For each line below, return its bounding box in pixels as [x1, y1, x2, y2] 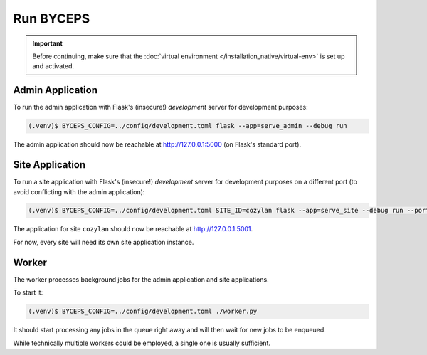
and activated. [32, 62, 75, 70]
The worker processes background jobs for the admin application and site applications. [13, 275, 270, 284]
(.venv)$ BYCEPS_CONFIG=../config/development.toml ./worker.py [28, 307, 258, 316]
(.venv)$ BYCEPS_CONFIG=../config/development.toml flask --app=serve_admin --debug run [28, 122, 348, 130]
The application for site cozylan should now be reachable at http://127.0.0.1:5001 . [13, 225, 253, 233]
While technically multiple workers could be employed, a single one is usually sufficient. [13, 339, 270, 347]
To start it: [13, 288, 43, 297]
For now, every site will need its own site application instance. [13, 238, 194, 246]
